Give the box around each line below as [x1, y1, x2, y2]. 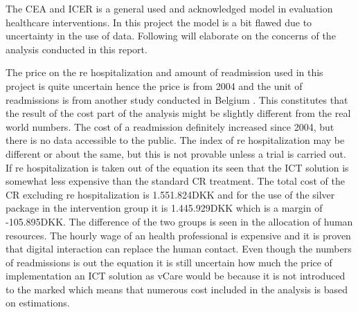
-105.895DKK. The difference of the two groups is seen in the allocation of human [6, 214, 353, 228]
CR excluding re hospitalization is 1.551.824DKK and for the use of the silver [6, 187, 335, 201]
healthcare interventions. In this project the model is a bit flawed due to [6, 15, 312, 29]
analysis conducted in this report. [6, 42, 147, 56]
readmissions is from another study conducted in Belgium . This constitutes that [6, 92, 348, 107]
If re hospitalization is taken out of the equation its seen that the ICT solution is [6, 160, 349, 174]
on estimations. [6, 295, 70, 310]
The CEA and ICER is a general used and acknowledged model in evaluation [6, 1, 333, 15]
